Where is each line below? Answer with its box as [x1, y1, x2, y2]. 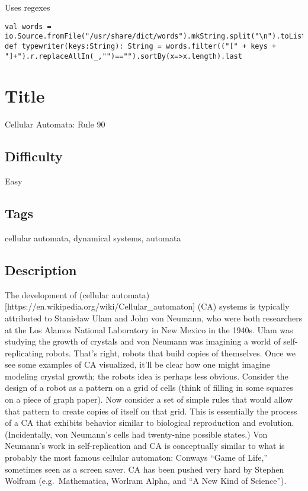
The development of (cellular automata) [5, 288, 150, 301]
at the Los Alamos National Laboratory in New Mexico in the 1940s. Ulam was [5, 323, 293, 336]
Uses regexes [5, 1, 50, 13]
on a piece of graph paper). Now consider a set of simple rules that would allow [5, 393, 293, 406]
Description [5, 260, 77, 279]
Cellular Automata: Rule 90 [5, 118, 105, 130]
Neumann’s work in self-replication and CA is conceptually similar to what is [5, 439, 285, 452]
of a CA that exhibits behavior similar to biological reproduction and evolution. [5, 416, 294, 429]
